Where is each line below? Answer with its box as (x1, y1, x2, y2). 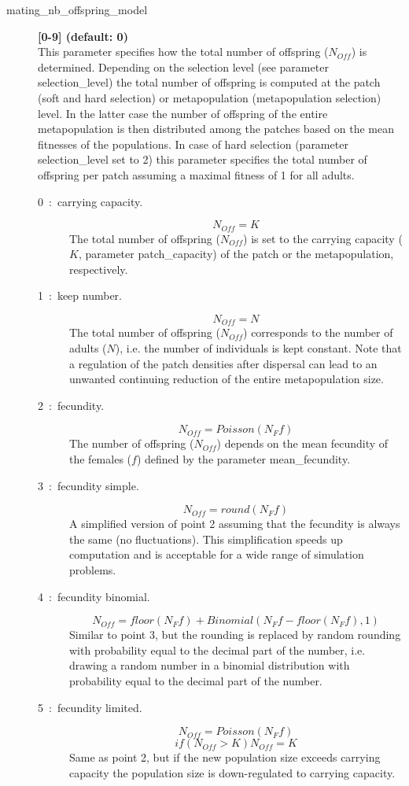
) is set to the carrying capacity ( (243, 230, 403, 246)
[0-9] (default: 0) (38, 28, 128, 44)
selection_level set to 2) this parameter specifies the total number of (38, 151, 367, 168)
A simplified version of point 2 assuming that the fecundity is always (69, 515, 400, 532)
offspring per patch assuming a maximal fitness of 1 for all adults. (38, 166, 355, 183)
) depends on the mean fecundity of (216, 435, 389, 452)
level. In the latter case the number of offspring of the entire (38, 105, 328, 121)
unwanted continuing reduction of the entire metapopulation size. (69, 371, 384, 387)
